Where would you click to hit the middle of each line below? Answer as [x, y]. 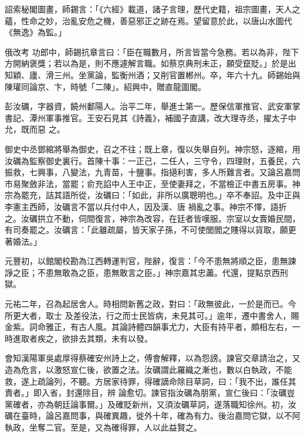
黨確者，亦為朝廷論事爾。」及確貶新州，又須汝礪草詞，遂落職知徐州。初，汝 [150, 404]
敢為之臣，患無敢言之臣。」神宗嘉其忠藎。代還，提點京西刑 [175, 272]
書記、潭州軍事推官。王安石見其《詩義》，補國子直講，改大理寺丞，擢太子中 [150, 117]
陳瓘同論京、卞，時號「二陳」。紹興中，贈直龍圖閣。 [105, 86]
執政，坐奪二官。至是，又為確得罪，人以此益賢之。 [103, 427]
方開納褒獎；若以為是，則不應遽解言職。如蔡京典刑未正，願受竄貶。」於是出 [150, 63]
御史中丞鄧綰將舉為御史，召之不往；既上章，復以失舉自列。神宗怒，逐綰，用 [152, 149]
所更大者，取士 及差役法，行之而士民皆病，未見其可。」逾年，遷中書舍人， [148, 315]
